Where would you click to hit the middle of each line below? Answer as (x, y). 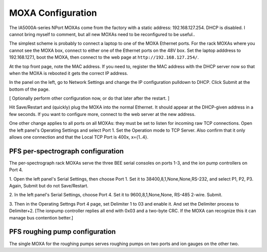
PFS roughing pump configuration (63, 232)
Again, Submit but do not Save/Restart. (49, 186)
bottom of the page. (29, 89)
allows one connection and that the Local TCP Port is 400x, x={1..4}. (79, 137)
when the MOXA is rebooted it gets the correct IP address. (69, 73)
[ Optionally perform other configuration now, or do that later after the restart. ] (89, 98)
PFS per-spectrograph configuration (67, 151)
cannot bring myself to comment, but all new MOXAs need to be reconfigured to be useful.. (102, 34)
